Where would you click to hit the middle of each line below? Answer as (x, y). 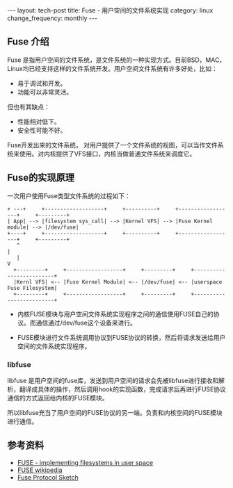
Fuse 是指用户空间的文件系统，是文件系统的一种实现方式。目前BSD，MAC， (116, 60)
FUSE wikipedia (40, 470)
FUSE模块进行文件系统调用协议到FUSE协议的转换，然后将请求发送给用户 (121, 337)
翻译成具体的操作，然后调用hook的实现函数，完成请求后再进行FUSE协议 (122, 389)
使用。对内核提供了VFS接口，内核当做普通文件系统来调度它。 (107, 154)
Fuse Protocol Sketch (48, 477)
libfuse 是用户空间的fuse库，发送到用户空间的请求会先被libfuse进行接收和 (113, 380)
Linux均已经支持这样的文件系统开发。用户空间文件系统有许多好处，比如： (112, 68)
